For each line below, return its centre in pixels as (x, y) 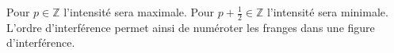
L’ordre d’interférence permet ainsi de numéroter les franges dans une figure (191, 27)
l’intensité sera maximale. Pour (139, 12)
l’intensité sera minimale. (327, 12)
